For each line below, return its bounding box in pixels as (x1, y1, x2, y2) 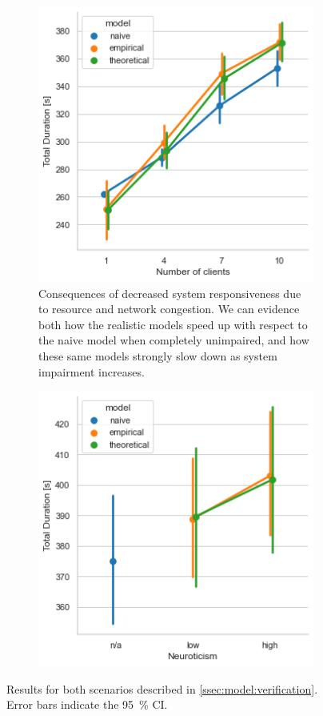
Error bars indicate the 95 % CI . (6, 696, 168, 713)
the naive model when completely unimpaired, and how (38, 332, 309, 348)
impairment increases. (38, 363, 145, 380)
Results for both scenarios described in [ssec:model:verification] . (6, 680, 318, 697)
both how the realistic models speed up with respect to (38, 316, 308, 332)
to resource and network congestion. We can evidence (38, 300, 300, 317)
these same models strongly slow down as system (38, 347, 277, 364)
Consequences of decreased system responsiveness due (38, 284, 301, 301)
